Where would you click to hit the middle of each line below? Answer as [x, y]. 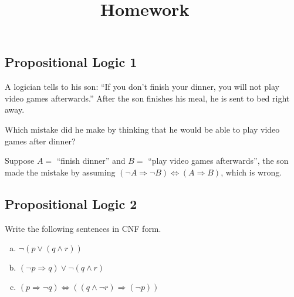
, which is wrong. [251, 172]
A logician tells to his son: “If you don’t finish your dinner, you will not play [142, 87]
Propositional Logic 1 [71, 62]
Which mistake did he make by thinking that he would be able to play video [142, 129]
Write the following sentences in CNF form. [83, 228]
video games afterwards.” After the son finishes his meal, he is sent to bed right [147, 98]
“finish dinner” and [91, 161]
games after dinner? [40, 141]
